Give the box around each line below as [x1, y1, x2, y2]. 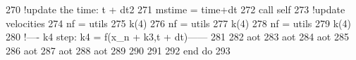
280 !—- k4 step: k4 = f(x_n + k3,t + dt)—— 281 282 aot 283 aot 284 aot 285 [6, 29, 349, 44]
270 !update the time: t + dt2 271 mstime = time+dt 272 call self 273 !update [6, 2, 345, 16]
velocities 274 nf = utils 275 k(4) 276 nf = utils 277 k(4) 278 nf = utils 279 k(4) [6, 15, 351, 30]
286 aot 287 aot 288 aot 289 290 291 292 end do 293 [6, 43, 231, 57]
